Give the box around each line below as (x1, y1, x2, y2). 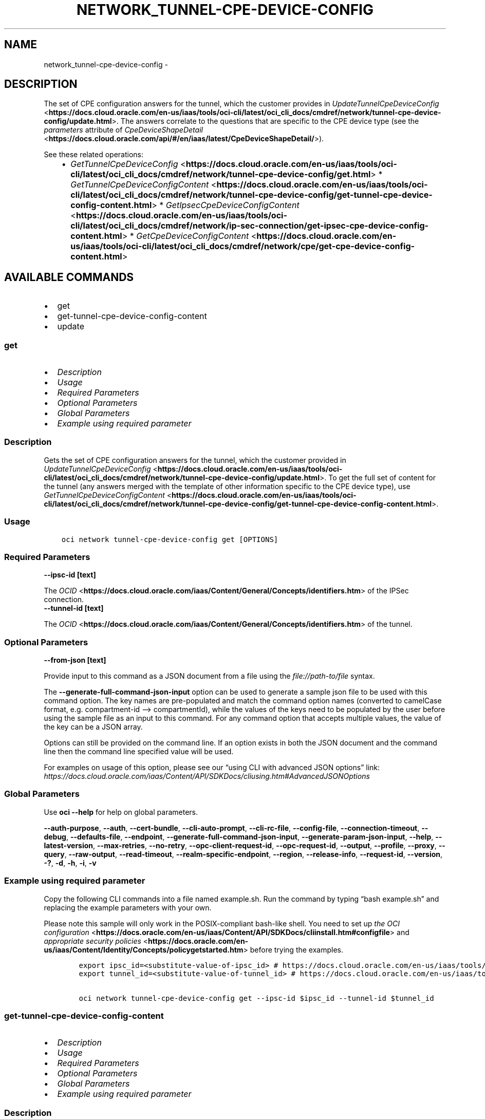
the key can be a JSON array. (44, 722, 143, 732)
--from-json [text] (44, 656, 106, 665)
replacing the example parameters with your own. (44, 903, 212, 912)
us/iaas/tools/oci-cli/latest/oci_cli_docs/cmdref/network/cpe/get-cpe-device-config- (70, 241, 415, 252)
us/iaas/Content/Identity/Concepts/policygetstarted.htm (44, 945, 244, 954)
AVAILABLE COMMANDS (4, 270, 134, 284)
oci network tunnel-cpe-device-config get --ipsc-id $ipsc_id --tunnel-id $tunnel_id (79, 994, 434, 1002)
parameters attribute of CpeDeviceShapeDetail (44, 125, 203, 135)
